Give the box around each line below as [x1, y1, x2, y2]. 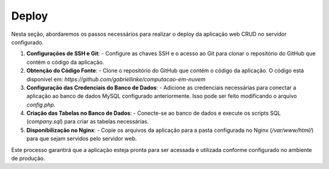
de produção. [11, 155, 45, 162]
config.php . [26, 101, 56, 108]
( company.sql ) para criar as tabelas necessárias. [26, 118, 149, 125]
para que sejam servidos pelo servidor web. [26, 135, 137, 142]
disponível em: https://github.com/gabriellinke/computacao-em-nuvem [26, 75, 206, 83]
